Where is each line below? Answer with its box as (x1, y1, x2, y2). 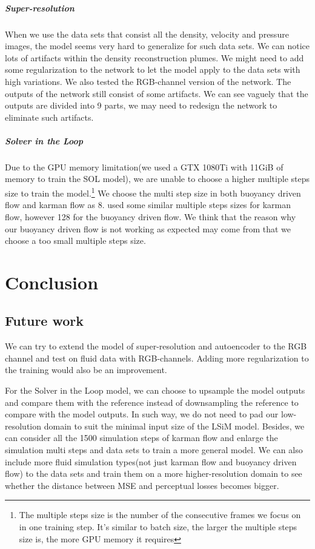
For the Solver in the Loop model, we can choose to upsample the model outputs (5, 384, 305, 397)
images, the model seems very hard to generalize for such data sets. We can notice (5, 39, 310, 52)
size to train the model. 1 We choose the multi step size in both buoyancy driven (5, 185, 301, 199)
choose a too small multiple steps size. (5, 234, 146, 247)
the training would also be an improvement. (5, 363, 167, 376)
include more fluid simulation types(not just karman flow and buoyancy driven (5, 455, 297, 468)
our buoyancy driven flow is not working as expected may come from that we (5, 222, 291, 235)
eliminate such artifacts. (5, 110, 94, 123)
